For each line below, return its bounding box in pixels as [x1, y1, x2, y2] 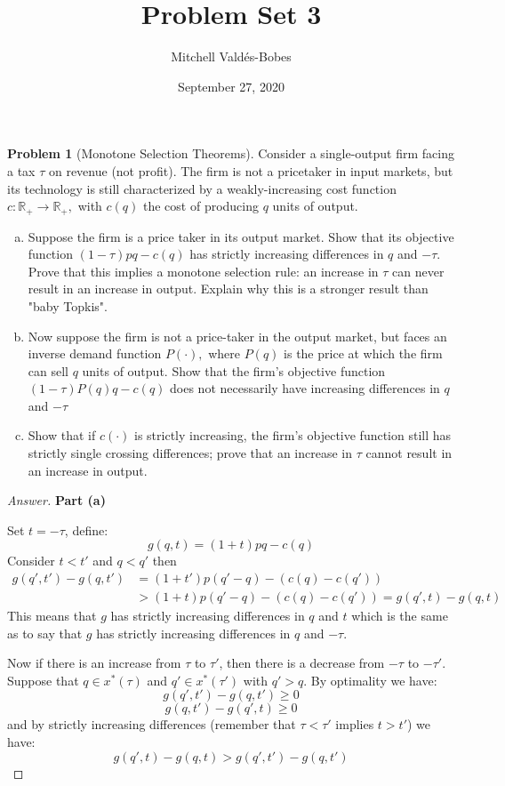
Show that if [28, 426, 96, 445]
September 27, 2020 [178, 76, 285, 95]
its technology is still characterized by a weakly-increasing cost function [7, 179, 397, 197]
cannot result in [365, 444, 453, 462]
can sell [28, 361, 68, 380]
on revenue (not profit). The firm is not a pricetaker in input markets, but [48, 161, 453, 180]
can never [392, 261, 445, 280]
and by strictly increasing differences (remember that [7, 715, 296, 734]
